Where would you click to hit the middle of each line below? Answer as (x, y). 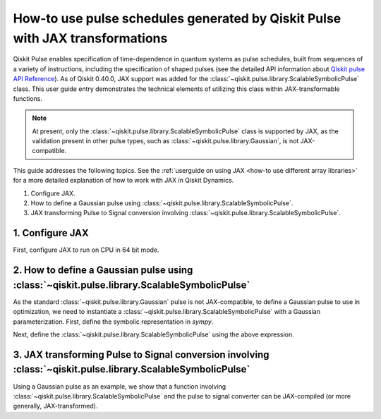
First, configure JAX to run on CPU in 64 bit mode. (86, 250)
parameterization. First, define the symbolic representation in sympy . (113, 322)
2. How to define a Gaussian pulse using (103, 271)
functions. (28, 98)
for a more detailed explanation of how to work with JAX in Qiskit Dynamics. (123, 181)
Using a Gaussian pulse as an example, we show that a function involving (120, 386)
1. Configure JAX (51, 233)
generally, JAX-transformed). (55, 406)
